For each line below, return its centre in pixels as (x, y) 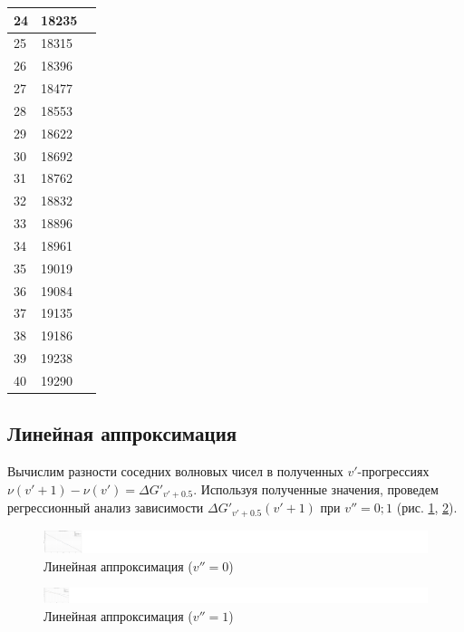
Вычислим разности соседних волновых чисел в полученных (175, 471)
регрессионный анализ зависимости (106, 508)
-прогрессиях (393, 471)
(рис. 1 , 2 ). (427, 508)
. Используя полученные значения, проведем (316, 488)
